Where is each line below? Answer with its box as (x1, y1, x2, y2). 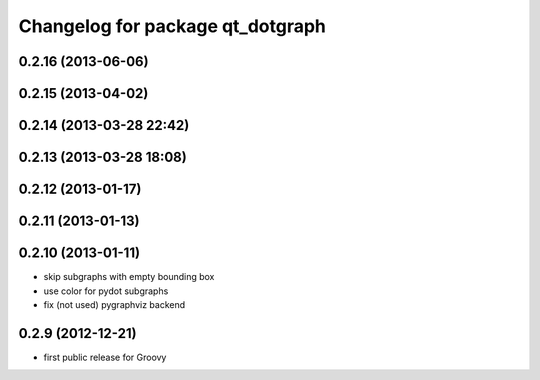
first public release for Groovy (43, 351, 167, 363)
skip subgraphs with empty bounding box (43, 271, 215, 283)
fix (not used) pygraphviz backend (43, 298, 186, 310)
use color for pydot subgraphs (43, 285, 169, 297)
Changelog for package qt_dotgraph (18, 15, 327, 37)
